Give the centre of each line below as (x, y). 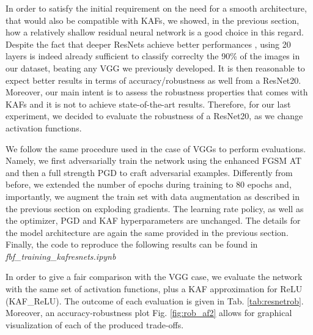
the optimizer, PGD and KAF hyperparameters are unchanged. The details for (153, 220)
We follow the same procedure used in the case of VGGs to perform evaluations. (156, 148)
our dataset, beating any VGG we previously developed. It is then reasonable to (155, 68)
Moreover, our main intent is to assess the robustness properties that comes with (157, 92)
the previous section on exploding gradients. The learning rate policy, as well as (155, 208)
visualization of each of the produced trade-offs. (95, 324)
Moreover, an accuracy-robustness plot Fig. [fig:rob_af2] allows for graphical (149, 313)
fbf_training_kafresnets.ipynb (61, 256)
